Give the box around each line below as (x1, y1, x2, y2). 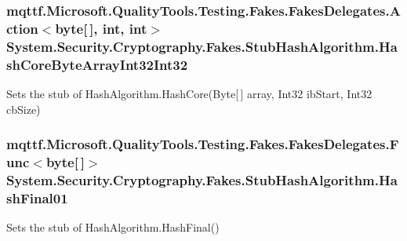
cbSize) (6, 100, 41, 117)
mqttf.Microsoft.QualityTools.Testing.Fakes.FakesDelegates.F (6, 134, 399, 154)
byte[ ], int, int (55, 18, 147, 38)
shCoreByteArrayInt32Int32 (6, 54, 188, 74)
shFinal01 (6, 188, 68, 207)
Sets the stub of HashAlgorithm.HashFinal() (6, 219, 220, 236)
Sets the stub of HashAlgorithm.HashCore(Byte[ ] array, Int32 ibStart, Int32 (6, 85, 372, 101)
